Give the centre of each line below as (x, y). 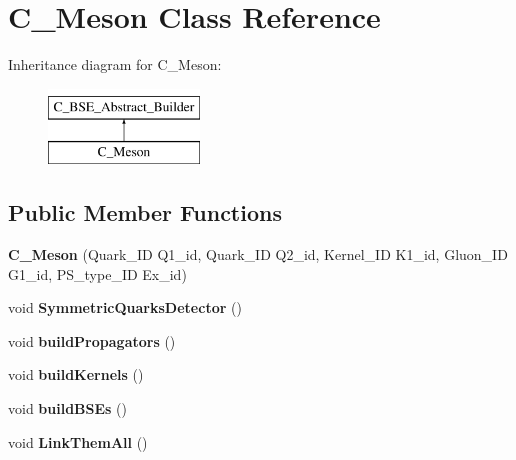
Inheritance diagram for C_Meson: (115, 64)
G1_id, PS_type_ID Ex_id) (97, 273)
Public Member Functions (145, 212)
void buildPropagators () (92, 340)
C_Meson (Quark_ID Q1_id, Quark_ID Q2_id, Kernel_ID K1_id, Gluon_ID (258, 254)
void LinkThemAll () (78, 441)
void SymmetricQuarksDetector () (125, 307)
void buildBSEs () (68, 408)
